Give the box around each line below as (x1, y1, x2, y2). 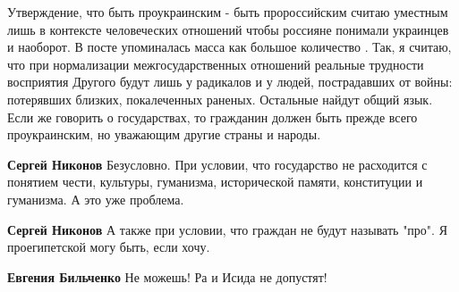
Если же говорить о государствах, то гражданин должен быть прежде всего (7, 107, 418, 126)
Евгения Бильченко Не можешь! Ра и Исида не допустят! (7, 267, 327, 286)
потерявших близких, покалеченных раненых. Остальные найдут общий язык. (7, 89, 433, 108)
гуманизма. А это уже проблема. (7, 189, 184, 208)
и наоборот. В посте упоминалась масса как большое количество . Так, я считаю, (7, 38, 452, 56)
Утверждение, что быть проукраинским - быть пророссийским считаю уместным (7, 3, 448, 21)
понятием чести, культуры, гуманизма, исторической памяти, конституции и (7, 172, 423, 191)
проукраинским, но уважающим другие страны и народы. (7, 125, 321, 144)
